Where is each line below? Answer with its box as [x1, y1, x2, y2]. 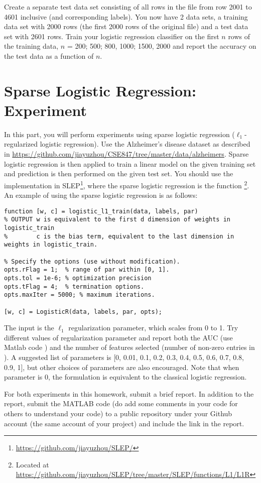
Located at [16, 459, 49, 469]
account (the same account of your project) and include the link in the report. [4, 418, 244, 428]
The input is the [4, 322, 54, 333]
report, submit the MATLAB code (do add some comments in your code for [4, 398, 238, 409]
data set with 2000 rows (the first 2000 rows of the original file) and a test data [4, 21, 248, 32]
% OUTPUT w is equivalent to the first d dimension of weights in [4, 216, 231, 223]
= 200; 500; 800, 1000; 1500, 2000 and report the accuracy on [67, 41, 256, 51]
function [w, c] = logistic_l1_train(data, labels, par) [4, 207, 198, 215]
